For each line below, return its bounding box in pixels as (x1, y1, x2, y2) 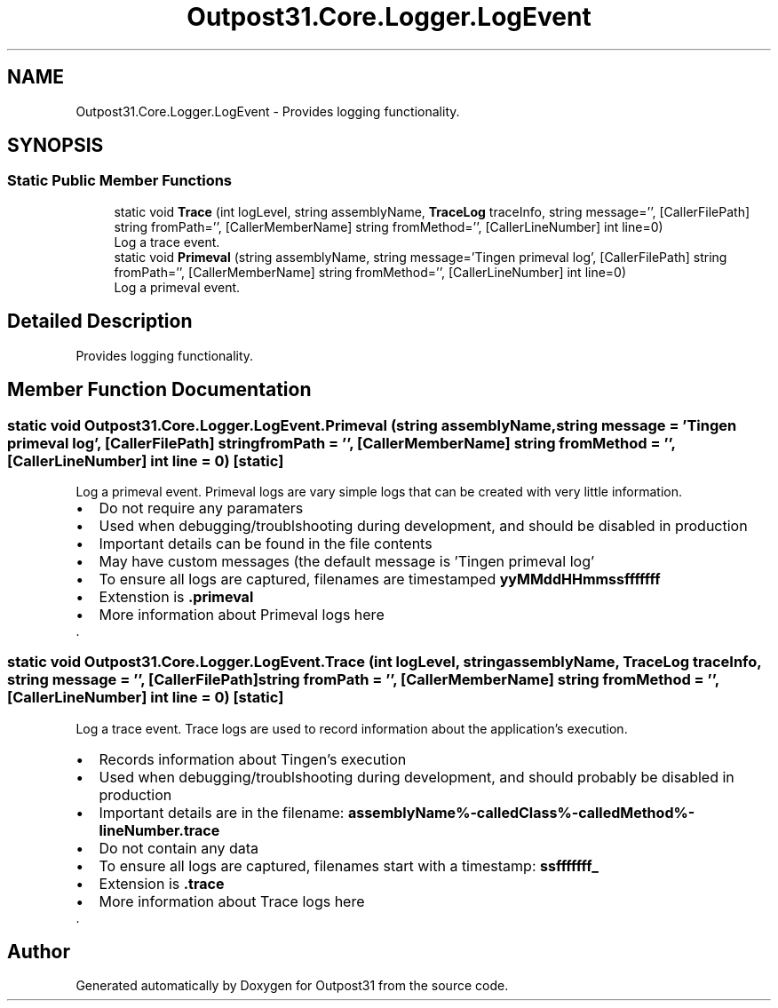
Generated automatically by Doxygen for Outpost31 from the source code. (75, 978, 509, 994)
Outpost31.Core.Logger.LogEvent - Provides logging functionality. (75, 103, 460, 119)
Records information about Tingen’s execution (99, 750, 407, 768)
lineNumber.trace (99, 821, 220, 839)
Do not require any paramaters (99, 498, 304, 517)
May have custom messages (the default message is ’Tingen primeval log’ (99, 552, 595, 570)
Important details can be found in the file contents (99, 534, 433, 552)
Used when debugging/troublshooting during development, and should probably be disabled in (99, 767, 734, 786)
